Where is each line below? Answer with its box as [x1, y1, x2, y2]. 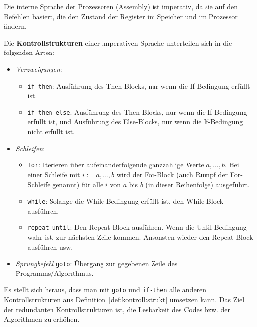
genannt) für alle [52, 179, 103, 189]
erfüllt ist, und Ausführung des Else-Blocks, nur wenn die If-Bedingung [27, 116, 243, 127]
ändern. [4, 21, 27, 31]
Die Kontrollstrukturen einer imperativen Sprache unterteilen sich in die [4, 37, 232, 48]
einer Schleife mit [27, 169, 80, 179]
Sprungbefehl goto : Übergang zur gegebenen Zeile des [15, 258, 178, 269]
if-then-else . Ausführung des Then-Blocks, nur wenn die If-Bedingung [27, 107, 247, 117]
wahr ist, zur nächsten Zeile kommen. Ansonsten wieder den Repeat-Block [27, 232, 253, 242]
